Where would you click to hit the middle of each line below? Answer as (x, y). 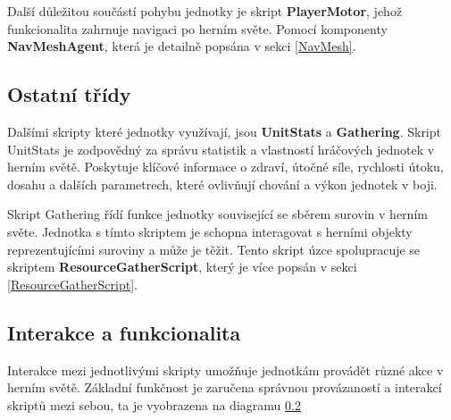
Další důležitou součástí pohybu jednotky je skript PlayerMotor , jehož (205, 11)
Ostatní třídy (69, 94)
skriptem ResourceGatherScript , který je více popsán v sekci (182, 267)
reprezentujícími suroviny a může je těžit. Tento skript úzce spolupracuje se (214, 249)
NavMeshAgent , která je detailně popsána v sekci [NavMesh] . (182, 46)
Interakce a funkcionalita (124, 332)
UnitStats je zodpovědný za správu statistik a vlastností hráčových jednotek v (221, 149)
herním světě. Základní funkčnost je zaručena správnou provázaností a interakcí (225, 387)
